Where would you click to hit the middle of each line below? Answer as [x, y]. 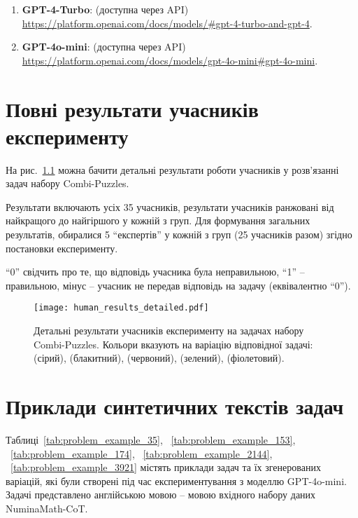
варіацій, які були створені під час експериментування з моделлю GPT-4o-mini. [176, 480]
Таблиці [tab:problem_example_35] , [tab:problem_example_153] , [151, 439]
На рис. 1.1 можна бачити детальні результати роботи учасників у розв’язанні [172, 169]
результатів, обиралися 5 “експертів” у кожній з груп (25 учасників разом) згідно [179, 234]
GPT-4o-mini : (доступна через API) [104, 47]
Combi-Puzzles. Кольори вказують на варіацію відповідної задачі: [173, 344]
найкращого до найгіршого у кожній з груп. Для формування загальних [158, 220]
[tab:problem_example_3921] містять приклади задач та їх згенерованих [166, 467]
